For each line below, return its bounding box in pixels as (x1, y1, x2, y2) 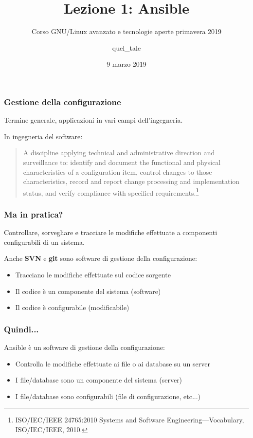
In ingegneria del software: (4, 131, 83, 141)
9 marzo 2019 (107, 59, 146, 69)
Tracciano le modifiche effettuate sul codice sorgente (15, 270, 171, 280)
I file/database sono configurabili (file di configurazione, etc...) (15, 391, 201, 401)
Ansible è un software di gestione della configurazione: (4, 342, 165, 352)
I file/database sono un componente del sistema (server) (15, 375, 182, 385)
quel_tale (112, 42, 141, 53)
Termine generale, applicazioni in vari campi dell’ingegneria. (4, 115, 183, 125)
